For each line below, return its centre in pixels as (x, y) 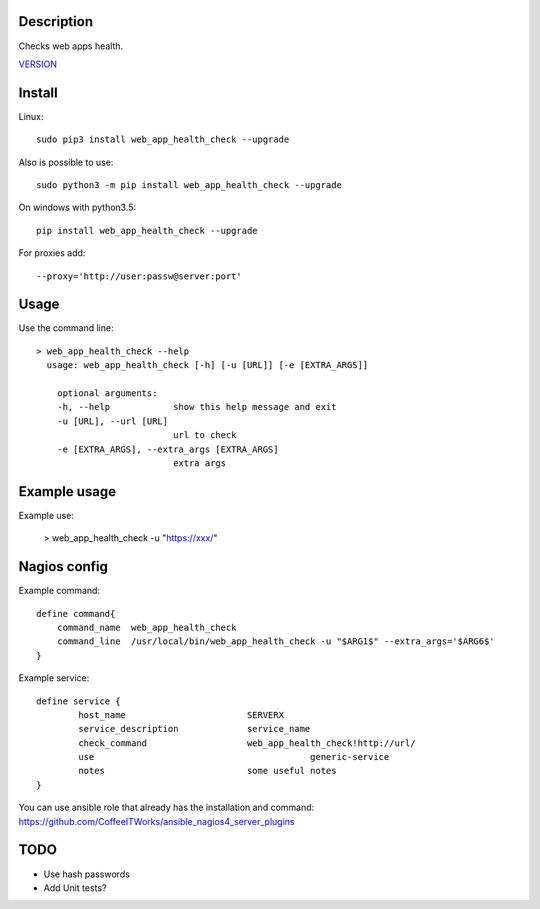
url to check (205, 435)
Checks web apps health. (71, 46)
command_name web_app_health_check (146, 627)
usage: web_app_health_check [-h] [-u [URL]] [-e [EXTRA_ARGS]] (207, 365)
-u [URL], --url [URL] (112, 421)
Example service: (54, 678)
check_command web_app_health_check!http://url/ (247, 743)
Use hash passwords (86, 874)
